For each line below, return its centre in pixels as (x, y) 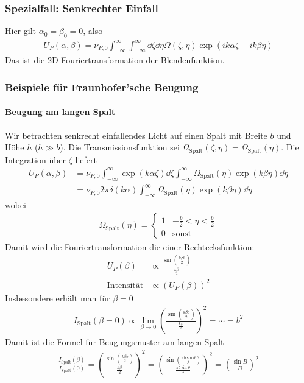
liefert (86, 159)
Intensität (125, 285)
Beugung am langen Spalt (60, 112)
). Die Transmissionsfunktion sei (120, 147)
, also (93, 31)
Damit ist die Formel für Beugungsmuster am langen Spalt (115, 341)
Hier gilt (20, 31)
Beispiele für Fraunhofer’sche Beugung (102, 87)
